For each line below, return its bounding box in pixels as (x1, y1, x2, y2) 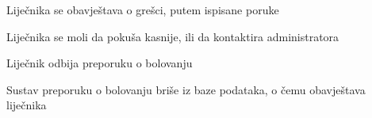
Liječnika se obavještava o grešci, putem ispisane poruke (6, 2, 279, 17)
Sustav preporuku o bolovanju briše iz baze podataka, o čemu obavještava (6, 81, 366, 97)
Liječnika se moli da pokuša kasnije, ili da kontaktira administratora (6, 28, 339, 44)
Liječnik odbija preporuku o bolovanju (6, 55, 193, 71)
